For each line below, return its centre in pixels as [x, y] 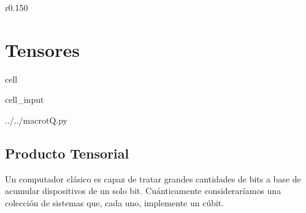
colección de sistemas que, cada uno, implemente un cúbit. [115, 202]
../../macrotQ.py [36, 120]
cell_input [25, 99]
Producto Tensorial [67, 153]
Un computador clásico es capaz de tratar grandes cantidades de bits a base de [153, 178]
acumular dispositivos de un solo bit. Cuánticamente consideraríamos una [143, 191]
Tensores [42, 49]
